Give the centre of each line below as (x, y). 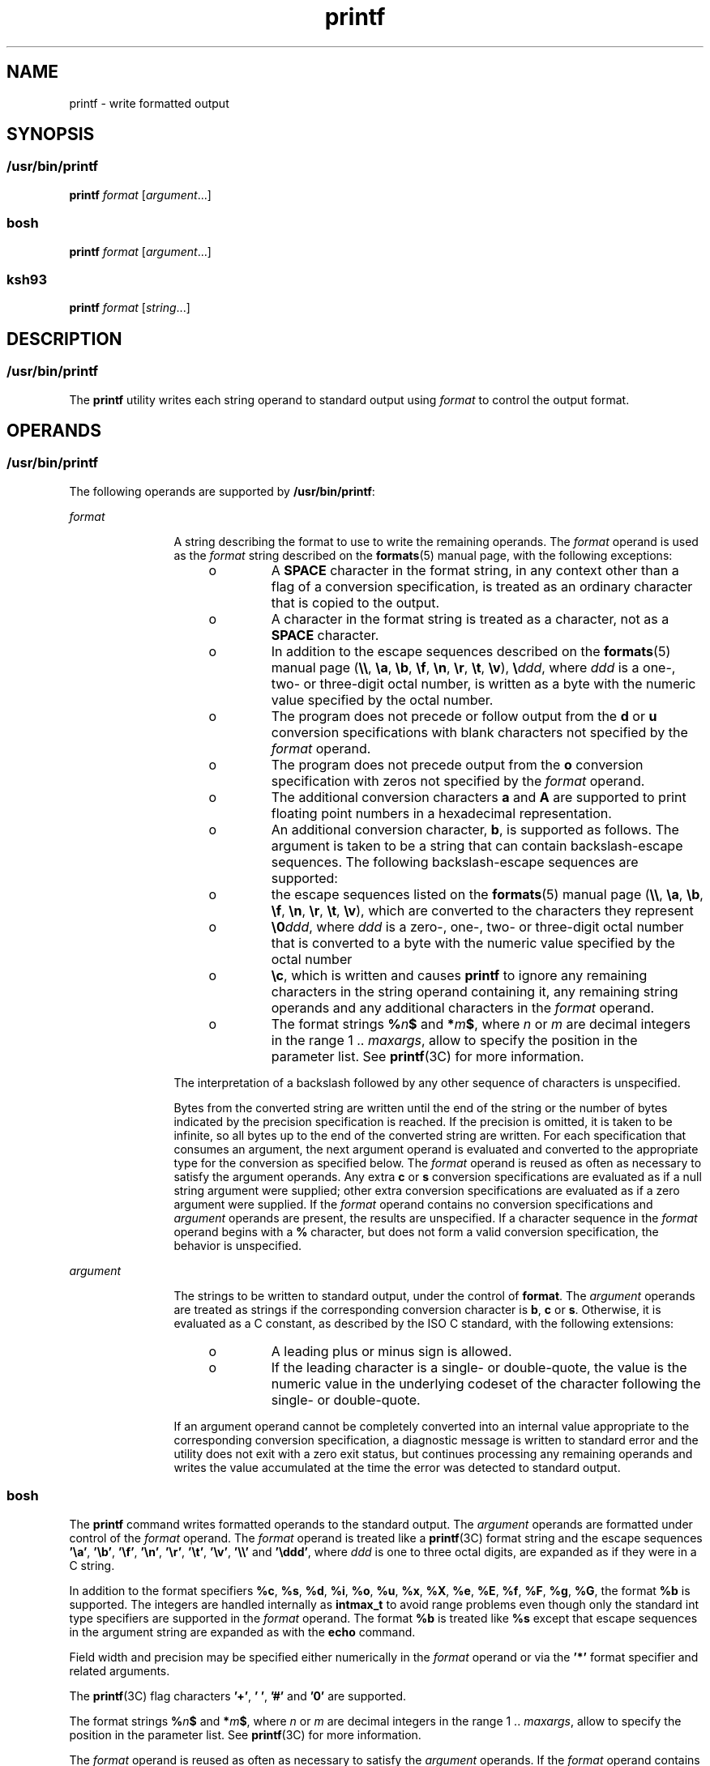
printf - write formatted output (149, 103)
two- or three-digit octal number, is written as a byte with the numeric (483, 683)
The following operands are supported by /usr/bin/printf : (222, 491)
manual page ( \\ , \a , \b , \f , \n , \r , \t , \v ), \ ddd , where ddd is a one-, (473, 667)
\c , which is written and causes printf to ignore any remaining (459, 975)
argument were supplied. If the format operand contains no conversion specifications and (413, 1204)
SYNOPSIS (51, 134)
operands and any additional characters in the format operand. (463, 1007)
